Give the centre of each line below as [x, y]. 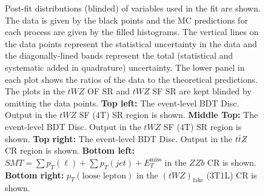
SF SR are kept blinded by [202, 91]
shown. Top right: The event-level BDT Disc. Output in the [119, 138]
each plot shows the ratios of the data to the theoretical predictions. [131, 79]
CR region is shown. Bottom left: [70, 150]
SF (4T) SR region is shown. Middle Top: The [169, 115]
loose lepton [104, 176]
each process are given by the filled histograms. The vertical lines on [132, 32]
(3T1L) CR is [232, 175]
